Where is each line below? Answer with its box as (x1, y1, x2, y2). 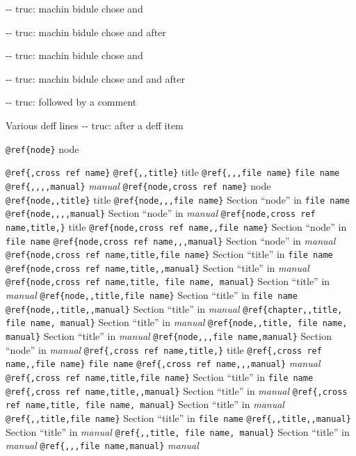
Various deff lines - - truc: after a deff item (6, 117, 184, 132)
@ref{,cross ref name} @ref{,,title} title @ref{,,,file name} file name (6, 165, 340, 179)
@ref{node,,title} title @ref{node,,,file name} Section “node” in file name (6, 192, 350, 206)
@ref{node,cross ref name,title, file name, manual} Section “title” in (6, 274, 330, 288)
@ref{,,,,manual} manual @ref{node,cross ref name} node (6, 178, 271, 193)
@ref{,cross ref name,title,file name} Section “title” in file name (6, 370, 314, 384)
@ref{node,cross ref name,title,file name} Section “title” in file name (6, 247, 333, 261)
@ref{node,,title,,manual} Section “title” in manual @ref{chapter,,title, (6, 301, 343, 316)
